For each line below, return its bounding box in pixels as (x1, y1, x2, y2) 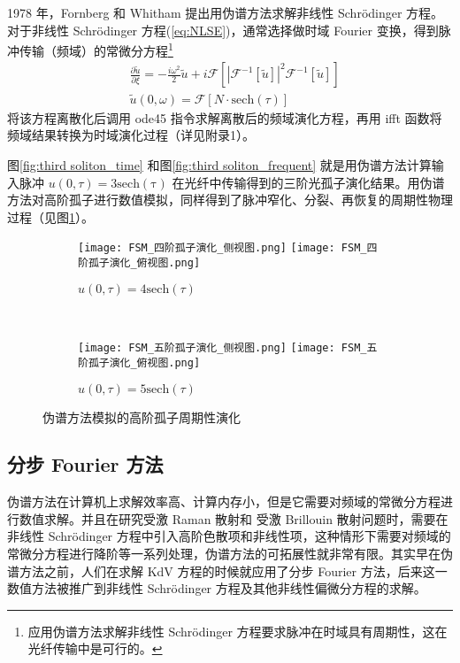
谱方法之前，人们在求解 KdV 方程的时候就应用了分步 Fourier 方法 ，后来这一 (7, 561, 448, 580)
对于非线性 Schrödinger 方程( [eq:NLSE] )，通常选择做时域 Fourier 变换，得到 (7, 20, 439, 39)
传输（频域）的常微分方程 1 (19, 39, 173, 59)
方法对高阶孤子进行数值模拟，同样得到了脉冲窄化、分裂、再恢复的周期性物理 (7, 190, 453, 209)
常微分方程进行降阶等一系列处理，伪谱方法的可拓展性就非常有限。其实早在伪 (7, 544, 453, 563)
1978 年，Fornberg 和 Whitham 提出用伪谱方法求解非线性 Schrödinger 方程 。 (7, 4, 444, 21)
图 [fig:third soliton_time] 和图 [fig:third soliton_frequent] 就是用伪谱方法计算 (7, 155, 432, 173)
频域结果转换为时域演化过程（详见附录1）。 (7, 126, 255, 144)
